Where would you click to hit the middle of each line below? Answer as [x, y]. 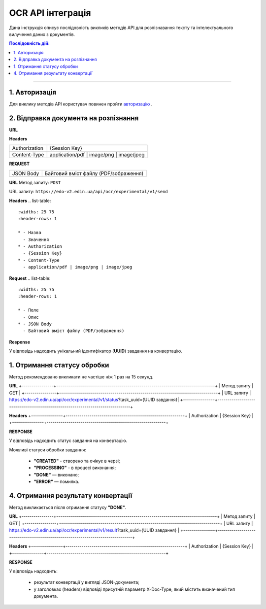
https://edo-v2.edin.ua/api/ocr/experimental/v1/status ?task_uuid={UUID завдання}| [94, 400]
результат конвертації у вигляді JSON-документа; [87, 582]
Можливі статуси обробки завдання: [48, 450]
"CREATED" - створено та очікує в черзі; [77, 461]
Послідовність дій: [30, 43]
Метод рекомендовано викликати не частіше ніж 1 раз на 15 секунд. [81, 376]
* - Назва [30, 233]
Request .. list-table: [30, 278]
